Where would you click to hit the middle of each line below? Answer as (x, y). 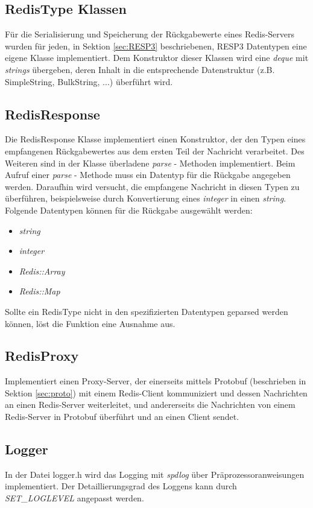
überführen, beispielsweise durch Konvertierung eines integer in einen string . (146, 198)
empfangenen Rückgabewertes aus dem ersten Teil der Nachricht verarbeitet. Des (155, 151)
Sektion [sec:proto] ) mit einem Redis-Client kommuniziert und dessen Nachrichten (156, 392)
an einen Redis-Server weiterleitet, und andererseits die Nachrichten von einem (150, 405)
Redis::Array (42, 271)
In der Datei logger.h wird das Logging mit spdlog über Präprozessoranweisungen (155, 474)
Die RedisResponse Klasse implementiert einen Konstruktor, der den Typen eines (155, 139)
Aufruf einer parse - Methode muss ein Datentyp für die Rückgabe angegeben (148, 175)
